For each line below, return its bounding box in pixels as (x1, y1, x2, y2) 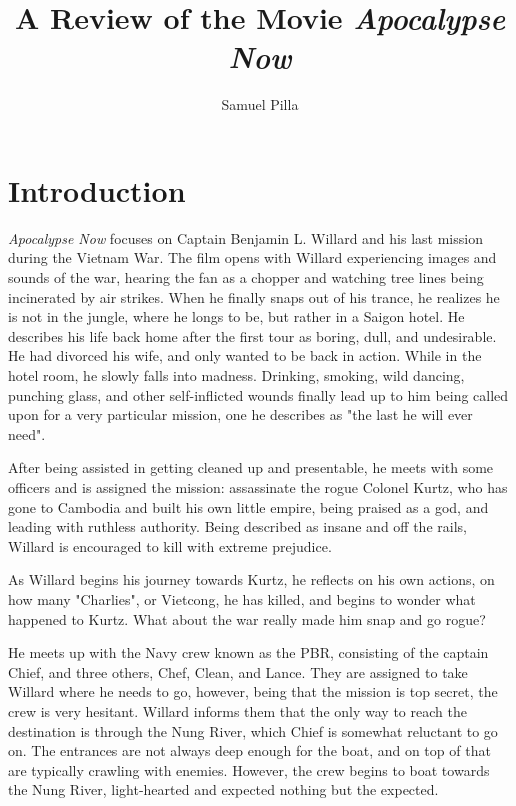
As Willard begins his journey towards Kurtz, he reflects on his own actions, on (8, 569, 495, 590)
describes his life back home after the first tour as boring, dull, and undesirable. (8, 325, 497, 346)
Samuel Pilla (221, 94, 299, 115)
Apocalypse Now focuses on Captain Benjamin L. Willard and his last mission (8, 227, 483, 248)
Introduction (8, 169, 186, 210)
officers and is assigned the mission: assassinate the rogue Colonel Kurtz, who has (8, 476, 508, 497)
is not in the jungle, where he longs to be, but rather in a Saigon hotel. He (8, 306, 465, 327)
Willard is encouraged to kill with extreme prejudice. (8, 535, 332, 556)
